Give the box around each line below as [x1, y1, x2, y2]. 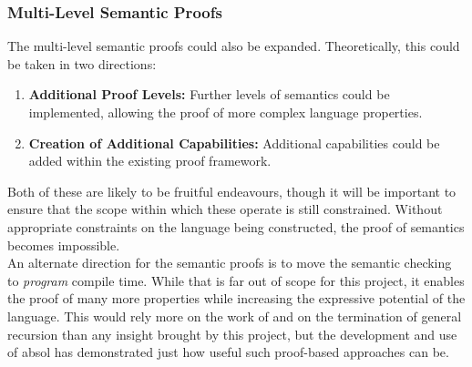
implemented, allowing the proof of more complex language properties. [28, 103, 423, 121]
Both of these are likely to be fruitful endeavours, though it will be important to [7, 181, 457, 200]
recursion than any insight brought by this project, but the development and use [7, 324, 457, 343]
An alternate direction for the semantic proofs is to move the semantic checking [7, 253, 452, 272]
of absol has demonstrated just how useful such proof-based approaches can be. [7, 342, 449, 362]
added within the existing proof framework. [28, 151, 272, 170]
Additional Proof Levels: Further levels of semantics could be [28, 85, 390, 104]
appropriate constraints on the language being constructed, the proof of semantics [7, 217, 465, 236]
